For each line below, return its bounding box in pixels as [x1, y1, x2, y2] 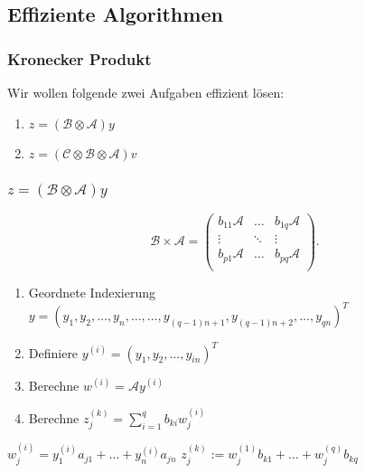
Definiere [28, 343, 79, 362]
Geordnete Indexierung [28, 282, 155, 301]
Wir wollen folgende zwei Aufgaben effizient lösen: [7, 83, 285, 101]
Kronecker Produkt [7, 47, 152, 70]
